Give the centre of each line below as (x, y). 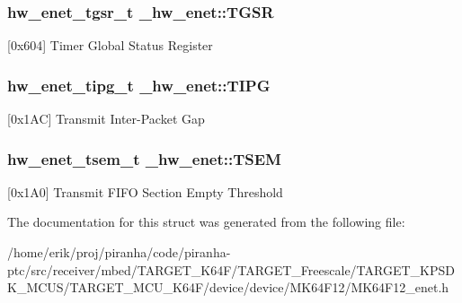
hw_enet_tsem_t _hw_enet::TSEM (144, 158)
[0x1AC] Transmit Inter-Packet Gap (106, 119)
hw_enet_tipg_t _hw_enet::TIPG (139, 85)
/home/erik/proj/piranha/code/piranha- (119, 252)
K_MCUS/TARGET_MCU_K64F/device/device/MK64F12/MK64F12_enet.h (228, 287)
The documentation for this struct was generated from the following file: (206, 222)
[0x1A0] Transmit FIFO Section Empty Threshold (145, 191)
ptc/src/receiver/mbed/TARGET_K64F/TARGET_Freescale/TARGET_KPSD (231, 269)
